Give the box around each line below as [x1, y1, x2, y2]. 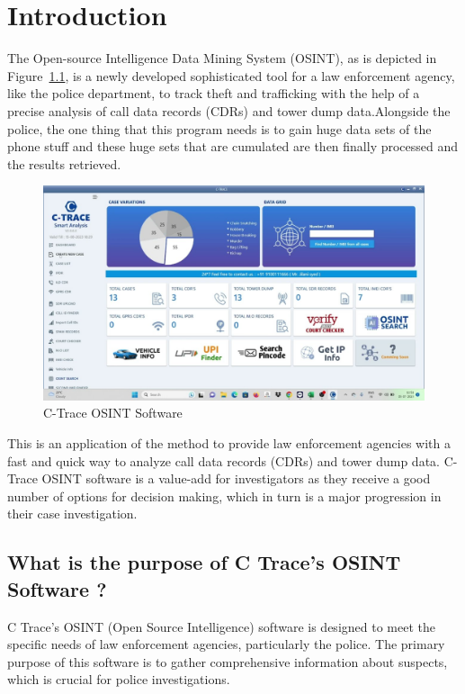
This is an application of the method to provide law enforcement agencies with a [7, 433, 452, 452]
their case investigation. [7, 504, 138, 523]
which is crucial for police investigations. [7, 670, 230, 689]
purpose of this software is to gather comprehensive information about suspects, [7, 652, 448, 671]
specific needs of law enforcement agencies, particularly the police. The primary [7, 635, 445, 653]
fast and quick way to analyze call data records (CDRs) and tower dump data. [7, 451, 440, 470]
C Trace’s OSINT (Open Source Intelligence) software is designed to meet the [7, 617, 435, 635]
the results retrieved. [7, 154, 121, 173]
